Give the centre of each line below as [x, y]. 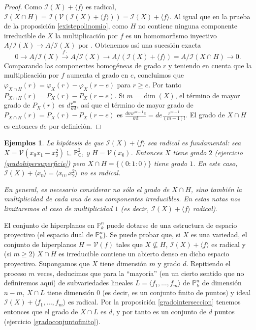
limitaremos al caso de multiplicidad [58, 208]
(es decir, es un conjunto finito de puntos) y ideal [176, 292]
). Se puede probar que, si [142, 234]
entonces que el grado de [41, 311]
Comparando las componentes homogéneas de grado [82, 65]
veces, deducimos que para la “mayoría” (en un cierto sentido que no [141, 273]
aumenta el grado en [97, 75]
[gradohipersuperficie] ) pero [45, 163]
